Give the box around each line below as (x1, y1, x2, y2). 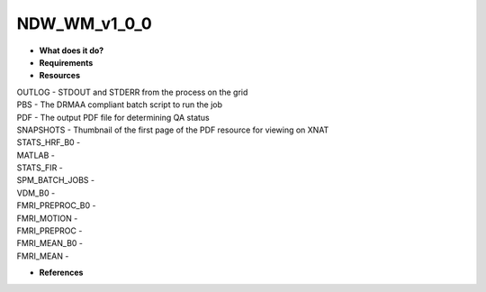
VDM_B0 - (16, 187, 56, 198)
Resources (39, 70, 81, 81)
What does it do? (39, 45, 104, 56)
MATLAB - (16, 150, 56, 160)
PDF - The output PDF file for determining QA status (16, 112, 211, 123)
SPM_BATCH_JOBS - (16, 175, 94, 186)
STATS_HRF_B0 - (16, 137, 81, 148)
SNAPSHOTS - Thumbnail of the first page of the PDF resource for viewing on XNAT (16, 124, 329, 135)
